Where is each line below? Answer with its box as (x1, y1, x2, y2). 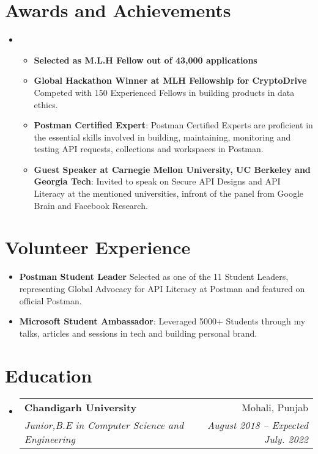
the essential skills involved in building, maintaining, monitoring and (34, 130, 291, 143)
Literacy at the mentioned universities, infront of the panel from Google (34, 187, 304, 200)
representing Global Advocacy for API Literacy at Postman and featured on (19, 282, 305, 295)
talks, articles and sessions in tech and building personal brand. (19, 326, 257, 339)
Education (5, 362, 92, 387)
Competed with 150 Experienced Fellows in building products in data (34, 86, 295, 98)
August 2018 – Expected (207, 418, 308, 433)
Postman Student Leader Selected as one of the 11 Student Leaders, (19, 270, 289, 283)
